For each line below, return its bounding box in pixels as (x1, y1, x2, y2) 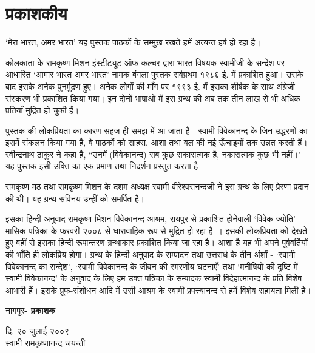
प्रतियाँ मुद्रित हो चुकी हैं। (5, 104, 80, 116)
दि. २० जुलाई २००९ (5, 324, 70, 337)
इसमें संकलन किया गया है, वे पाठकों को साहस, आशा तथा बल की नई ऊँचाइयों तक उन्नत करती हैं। (5, 136, 308, 149)
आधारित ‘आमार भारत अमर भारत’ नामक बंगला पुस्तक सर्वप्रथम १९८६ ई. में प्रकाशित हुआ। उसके (5, 68, 303, 81)
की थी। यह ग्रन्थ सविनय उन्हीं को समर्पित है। (5, 192, 145, 204)
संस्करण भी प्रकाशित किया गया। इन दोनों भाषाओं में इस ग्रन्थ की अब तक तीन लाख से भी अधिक (5, 92, 300, 104)
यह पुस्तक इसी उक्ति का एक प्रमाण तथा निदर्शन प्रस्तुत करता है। (5, 160, 204, 172)
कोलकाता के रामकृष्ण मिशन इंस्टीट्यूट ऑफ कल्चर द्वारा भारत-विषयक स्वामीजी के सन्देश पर (5, 56, 285, 69)
